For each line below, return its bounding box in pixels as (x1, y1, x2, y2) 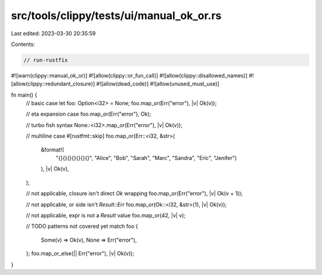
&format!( (41, 146, 64, 153)
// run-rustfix (23, 57, 68, 63)
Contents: (11, 41, 35, 48)
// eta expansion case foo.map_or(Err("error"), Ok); (26, 110, 151, 118)
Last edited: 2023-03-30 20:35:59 (11, 30, 96, 37)
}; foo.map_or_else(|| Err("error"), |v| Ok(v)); (26, 250, 134, 257)
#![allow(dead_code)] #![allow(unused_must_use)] (96, 81, 220, 88)
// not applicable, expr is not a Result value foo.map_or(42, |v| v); (26, 212, 186, 219)
